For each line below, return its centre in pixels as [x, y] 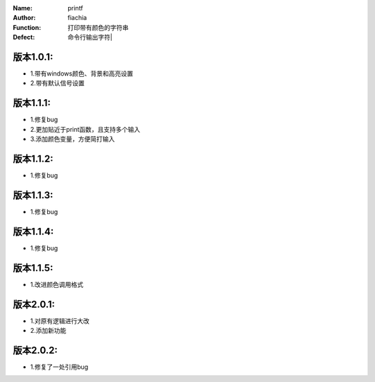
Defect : [24, 37]
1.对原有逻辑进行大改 [60, 321]
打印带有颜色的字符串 [98, 27]
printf [75, 8]
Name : [23, 8]
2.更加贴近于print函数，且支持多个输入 [85, 129]
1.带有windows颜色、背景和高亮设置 [82, 73]
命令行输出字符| [90, 37]
